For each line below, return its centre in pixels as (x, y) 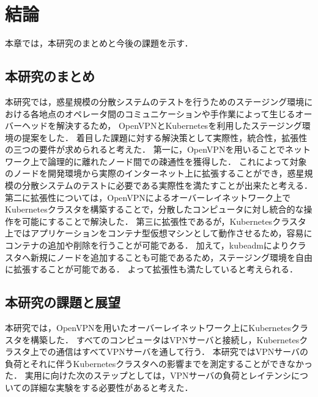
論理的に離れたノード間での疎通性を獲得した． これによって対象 (177, 161)
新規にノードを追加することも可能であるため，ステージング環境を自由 (171, 257)
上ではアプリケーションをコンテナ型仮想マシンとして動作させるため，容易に (159, 233)
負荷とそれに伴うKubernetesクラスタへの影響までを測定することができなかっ (159, 363)
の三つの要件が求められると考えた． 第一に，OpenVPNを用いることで (145, 149)
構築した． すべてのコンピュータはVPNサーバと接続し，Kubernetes (165, 339)
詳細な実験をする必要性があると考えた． (112, 387)
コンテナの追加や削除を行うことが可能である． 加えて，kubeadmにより (147, 245)
